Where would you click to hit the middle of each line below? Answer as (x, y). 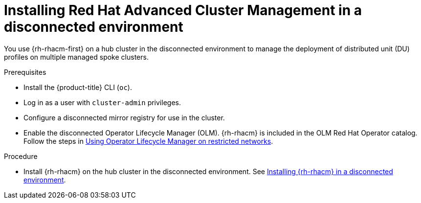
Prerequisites (25, 72)
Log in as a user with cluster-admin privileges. (102, 102)
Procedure (21, 156)
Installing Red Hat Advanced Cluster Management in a (183, 10)
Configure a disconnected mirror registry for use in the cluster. (124, 117)
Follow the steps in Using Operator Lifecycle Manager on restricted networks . (148, 141)
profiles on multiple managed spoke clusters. (76, 57)
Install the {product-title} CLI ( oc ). (78, 87)
